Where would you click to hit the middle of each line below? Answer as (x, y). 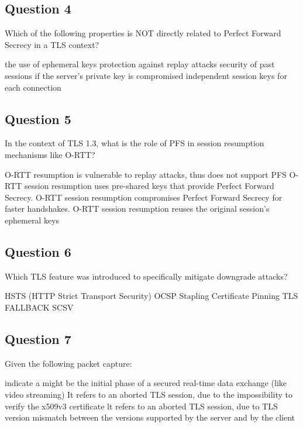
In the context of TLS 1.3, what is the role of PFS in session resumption (135, 143)
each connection (33, 87)
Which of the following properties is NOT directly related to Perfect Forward (143, 33)
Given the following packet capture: (68, 363)
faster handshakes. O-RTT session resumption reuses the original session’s (137, 209)
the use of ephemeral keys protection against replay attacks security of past (140, 64)
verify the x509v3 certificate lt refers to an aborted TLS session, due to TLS (141, 406)
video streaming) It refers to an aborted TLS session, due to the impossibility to (149, 394)
